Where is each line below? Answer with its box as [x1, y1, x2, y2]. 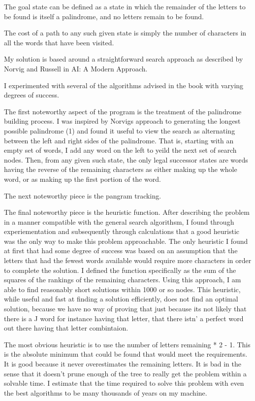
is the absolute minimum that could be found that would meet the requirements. [4, 349, 248, 359]
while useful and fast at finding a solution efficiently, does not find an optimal [4, 294, 238, 304]
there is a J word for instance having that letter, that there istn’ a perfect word [4, 313, 244, 323]
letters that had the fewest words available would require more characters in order [4, 255, 252, 266]
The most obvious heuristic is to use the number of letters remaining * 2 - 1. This [4, 339, 251, 349]
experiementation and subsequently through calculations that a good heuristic [4, 226, 240, 236]
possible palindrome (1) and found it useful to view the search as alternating [4, 125, 235, 135]
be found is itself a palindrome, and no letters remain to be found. [4, 11, 204, 21]
